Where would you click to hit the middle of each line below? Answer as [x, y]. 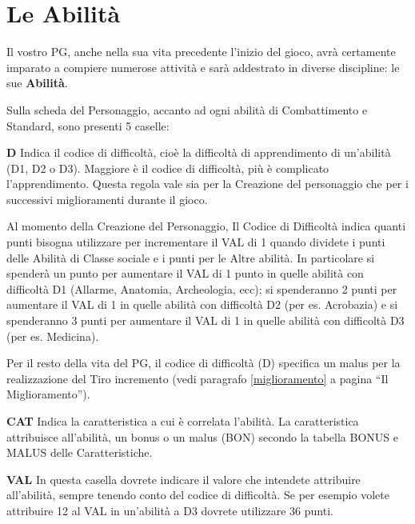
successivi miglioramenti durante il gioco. [107, 199]
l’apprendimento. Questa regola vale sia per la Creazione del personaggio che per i [207, 184]
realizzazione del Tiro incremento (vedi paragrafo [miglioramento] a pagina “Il [198, 378]
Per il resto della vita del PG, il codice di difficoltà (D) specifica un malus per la [204, 363]
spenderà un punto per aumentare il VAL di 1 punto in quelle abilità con [185, 273]
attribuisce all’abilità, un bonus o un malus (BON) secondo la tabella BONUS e [202, 436]
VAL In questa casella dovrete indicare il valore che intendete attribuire [184, 479]
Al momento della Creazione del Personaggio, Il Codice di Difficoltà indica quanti [206, 226]
